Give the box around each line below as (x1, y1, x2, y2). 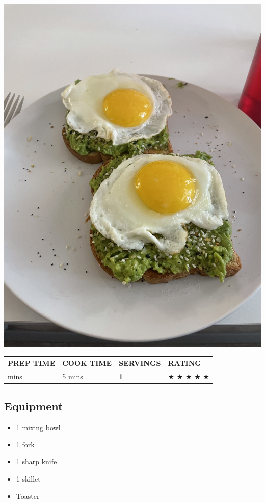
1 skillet (16, 473, 41, 484)
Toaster (16, 490, 40, 501)
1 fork (16, 439, 35, 449)
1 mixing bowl (16, 422, 61, 433)
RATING (168, 358, 201, 368)
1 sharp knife (16, 456, 57, 467)
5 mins (62, 370, 83, 381)
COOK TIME (62, 358, 112, 368)
